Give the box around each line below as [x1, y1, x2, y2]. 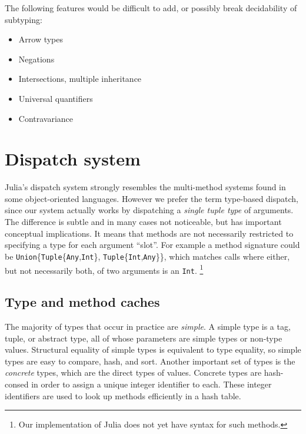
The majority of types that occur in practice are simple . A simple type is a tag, [5, 320, 291, 333]
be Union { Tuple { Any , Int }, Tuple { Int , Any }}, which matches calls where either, [5, 250, 290, 262]
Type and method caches [5, 293, 160, 311]
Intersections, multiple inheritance [18, 72, 142, 85]
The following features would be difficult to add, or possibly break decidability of [5, 2, 297, 14]
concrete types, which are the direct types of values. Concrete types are [5, 366, 262, 379]
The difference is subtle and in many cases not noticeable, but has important [5, 216, 282, 228]
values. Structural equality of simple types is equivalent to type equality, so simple [5, 343, 301, 356]
